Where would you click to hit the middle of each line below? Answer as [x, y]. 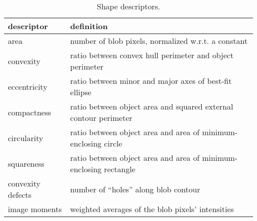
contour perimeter [101, 118]
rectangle [120, 169]
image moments [35, 209]
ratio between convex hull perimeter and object [152, 55]
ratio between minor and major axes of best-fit [151, 81]
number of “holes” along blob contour [135, 189]
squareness [26, 163]
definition [89, 26]
